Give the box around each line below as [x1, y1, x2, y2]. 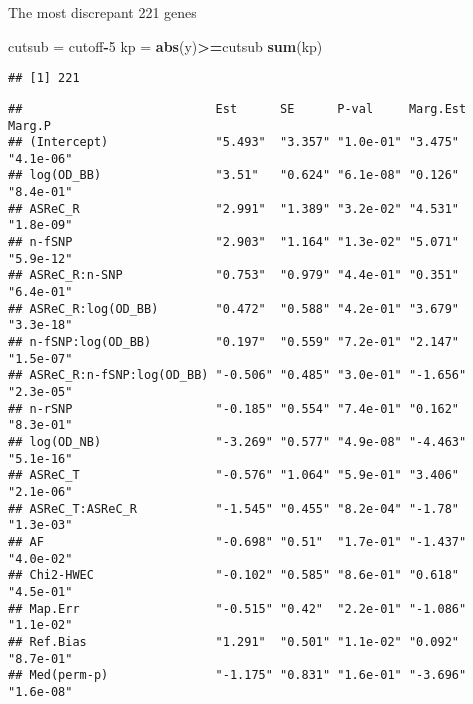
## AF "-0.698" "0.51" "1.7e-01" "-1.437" [8, 534, 467, 549]
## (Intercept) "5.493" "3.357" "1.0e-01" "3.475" [8, 135, 460, 150]
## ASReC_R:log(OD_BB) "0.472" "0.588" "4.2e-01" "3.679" [8, 301, 460, 316]
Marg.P [8, 118, 51, 133]
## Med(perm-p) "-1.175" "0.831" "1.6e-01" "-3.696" [8, 668, 467, 683]
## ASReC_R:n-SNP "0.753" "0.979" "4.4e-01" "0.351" [8, 268, 460, 283]
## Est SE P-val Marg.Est [8, 101, 467, 116]
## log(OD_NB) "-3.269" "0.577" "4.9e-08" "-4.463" [8, 434, 467, 449]
